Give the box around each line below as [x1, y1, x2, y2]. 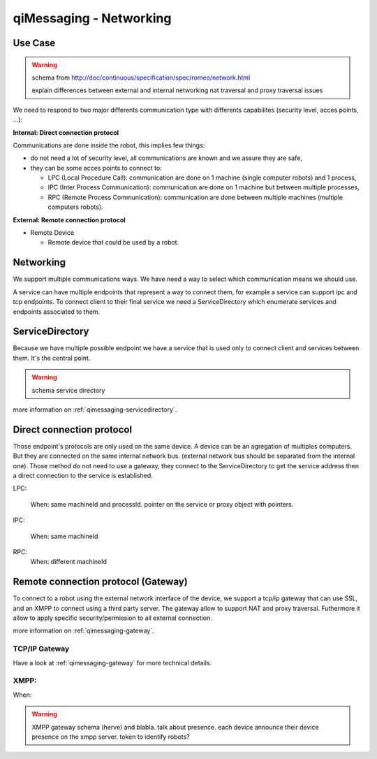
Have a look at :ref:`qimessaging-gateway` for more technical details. [13, 658, 212, 667]
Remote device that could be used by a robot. [47, 238, 179, 247]
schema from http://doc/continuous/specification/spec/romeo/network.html [31, 73, 251, 82]
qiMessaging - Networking [13, 10, 172, 26]
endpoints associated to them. [13, 308, 101, 316]
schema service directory [31, 386, 105, 394]
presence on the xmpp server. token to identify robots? [31, 732, 190, 741]
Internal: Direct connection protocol [13, 128, 119, 136]
